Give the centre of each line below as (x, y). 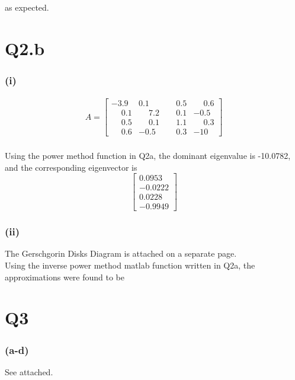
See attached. (29, 371)
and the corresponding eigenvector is (71, 167)
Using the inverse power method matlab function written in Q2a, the (130, 265)
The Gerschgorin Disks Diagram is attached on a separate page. (121, 253)
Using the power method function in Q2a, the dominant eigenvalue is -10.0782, (148, 155)
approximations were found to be (65, 277)
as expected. (27, 7)
